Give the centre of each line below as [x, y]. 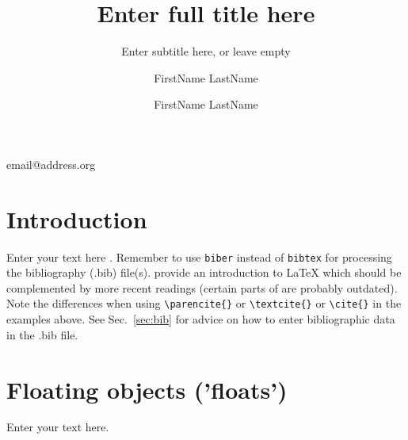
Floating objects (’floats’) [147, 389]
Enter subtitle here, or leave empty [206, 51]
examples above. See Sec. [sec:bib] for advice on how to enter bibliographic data [201, 319]
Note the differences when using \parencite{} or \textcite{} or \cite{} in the [204, 303]
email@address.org [51, 164]
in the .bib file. [42, 334]
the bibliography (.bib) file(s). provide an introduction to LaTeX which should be [204, 272]
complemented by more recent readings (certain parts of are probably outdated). [202, 287]
